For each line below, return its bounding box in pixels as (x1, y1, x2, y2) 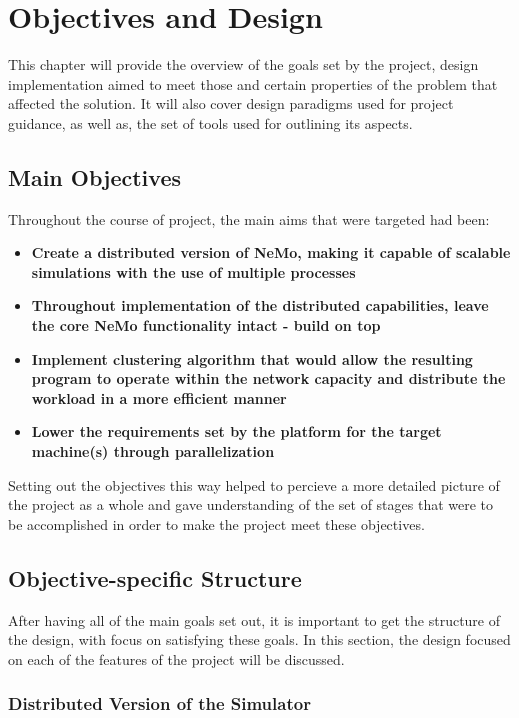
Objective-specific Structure (8, 562, 302, 593)
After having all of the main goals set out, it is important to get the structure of (8, 609, 501, 630)
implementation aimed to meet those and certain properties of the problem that (8, 73, 498, 94)
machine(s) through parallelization (31, 441, 275, 462)
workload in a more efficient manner (31, 387, 287, 408)
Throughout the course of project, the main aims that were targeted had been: (8, 208, 490, 229)
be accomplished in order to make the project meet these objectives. (8, 513, 425, 534)
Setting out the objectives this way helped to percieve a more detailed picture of (8, 474, 500, 495)
